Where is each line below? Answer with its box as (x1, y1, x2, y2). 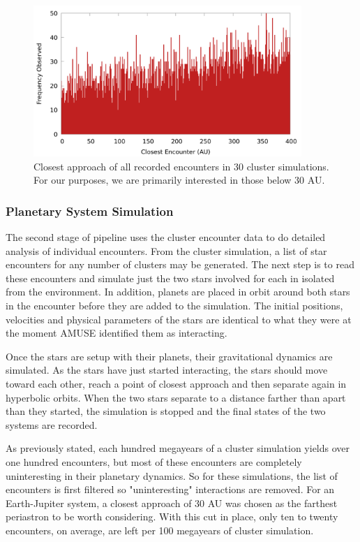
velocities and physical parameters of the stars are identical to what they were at (6, 312, 352, 326)
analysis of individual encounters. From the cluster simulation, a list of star (6, 243, 327, 258)
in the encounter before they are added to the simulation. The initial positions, (6, 298, 343, 312)
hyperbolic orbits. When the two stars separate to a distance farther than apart (6, 390, 346, 404)
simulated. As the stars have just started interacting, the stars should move (6, 362, 328, 377)
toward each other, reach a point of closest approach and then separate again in (6, 376, 347, 390)
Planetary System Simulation (6, 202, 174, 219)
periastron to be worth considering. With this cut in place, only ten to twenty (6, 509, 338, 524)
